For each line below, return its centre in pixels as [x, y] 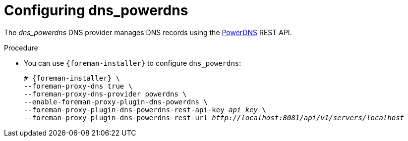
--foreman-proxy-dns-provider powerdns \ [105, 94]
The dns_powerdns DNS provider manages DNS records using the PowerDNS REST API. [148, 32]
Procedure [21, 47]
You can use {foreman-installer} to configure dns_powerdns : [133, 63]
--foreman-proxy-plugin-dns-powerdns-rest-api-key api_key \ [145, 110]
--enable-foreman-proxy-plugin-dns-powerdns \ [116, 102]
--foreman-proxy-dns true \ [78, 86]
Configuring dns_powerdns [96, 10]
